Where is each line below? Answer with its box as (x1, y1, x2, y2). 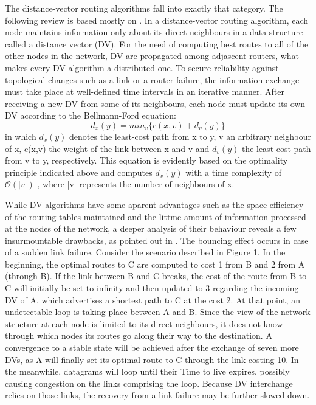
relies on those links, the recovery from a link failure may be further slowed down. (5, 389, 310, 401)
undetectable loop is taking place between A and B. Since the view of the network (5, 305, 311, 318)
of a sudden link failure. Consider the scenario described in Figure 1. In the (5, 246, 286, 258)
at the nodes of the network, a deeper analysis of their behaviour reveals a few (5, 222, 297, 235)
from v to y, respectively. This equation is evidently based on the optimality (5, 154, 288, 167)
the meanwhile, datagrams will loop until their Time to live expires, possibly (5, 365, 290, 378)
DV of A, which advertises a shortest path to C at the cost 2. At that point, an (5, 293, 300, 306)
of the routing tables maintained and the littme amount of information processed (5, 210, 306, 223)
